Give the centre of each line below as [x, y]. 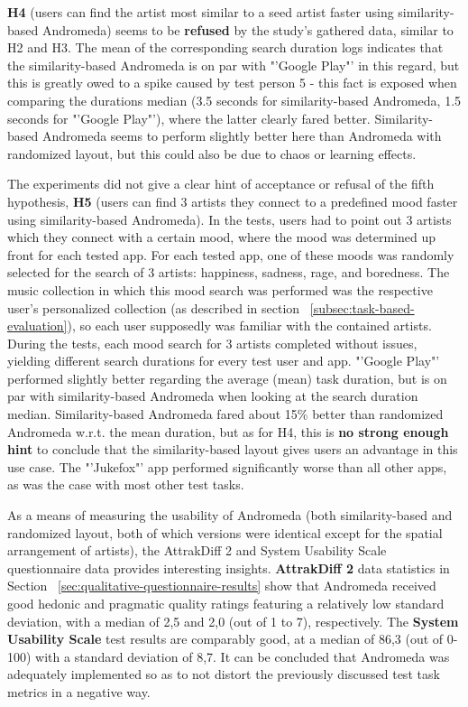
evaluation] [37, 326]
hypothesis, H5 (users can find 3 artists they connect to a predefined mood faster [233, 201]
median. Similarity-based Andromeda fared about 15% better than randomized [225, 414]
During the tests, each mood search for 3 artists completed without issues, [212, 343]
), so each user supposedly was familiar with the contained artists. [249, 326]
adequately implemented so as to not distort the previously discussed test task [224, 674]
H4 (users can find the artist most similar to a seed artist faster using [201, 12]
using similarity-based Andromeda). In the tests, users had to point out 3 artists [229, 219]
